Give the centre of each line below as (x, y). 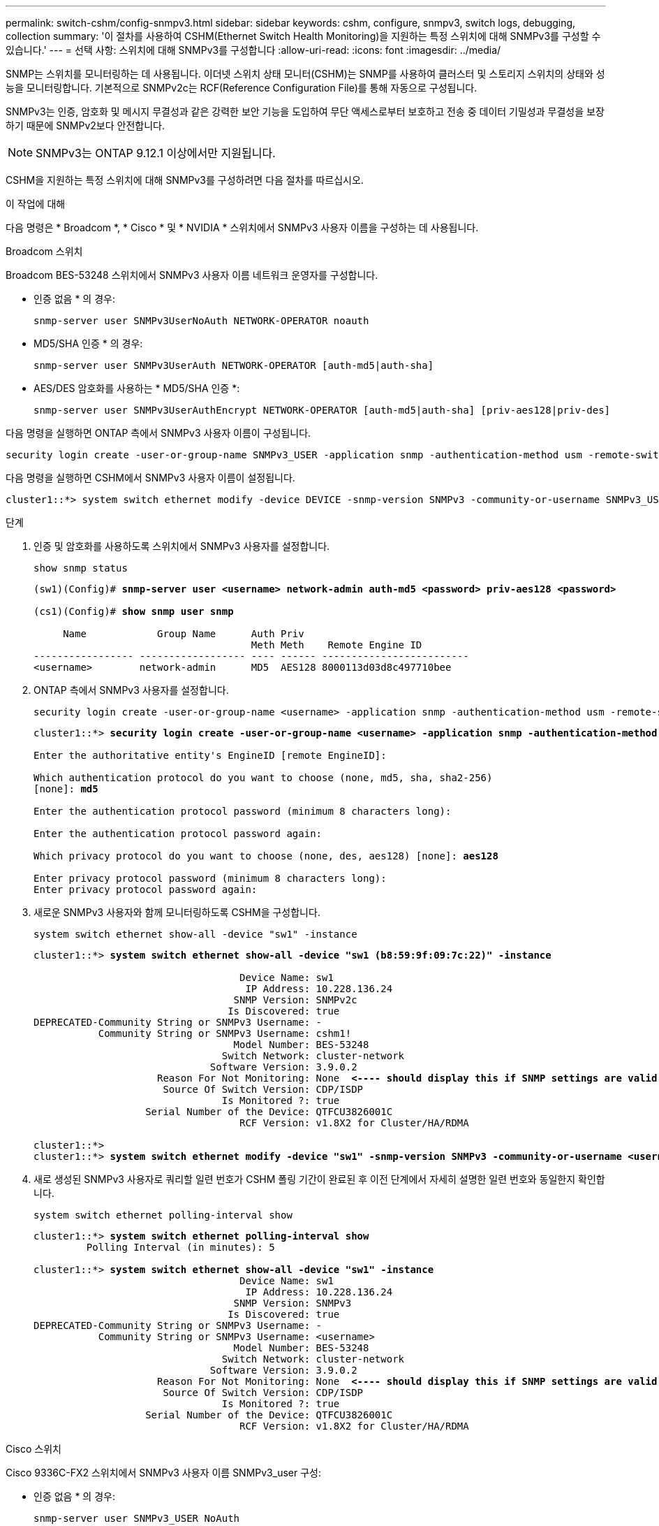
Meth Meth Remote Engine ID (336, 645)
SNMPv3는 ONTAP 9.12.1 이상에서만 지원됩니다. (156, 153)
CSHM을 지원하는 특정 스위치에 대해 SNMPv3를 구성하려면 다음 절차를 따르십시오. (185, 180)
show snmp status (81, 568)
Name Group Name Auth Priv (184, 634)
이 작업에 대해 (36, 204)
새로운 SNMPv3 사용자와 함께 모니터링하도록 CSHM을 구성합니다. (177, 912)
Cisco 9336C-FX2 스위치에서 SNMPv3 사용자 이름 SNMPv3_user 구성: (163, 1473)
